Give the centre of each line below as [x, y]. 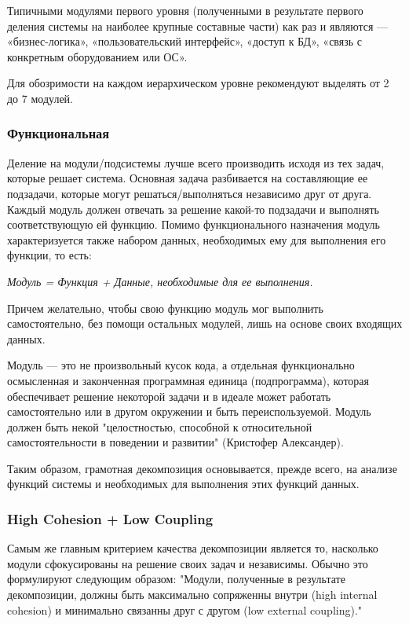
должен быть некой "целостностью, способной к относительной [160, 426]
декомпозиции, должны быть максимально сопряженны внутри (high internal [192, 595]
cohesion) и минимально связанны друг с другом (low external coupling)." [185, 609]
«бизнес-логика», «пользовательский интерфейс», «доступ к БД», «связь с [185, 41]
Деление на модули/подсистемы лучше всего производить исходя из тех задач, [196, 162]
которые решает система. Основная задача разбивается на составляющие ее [188, 178]
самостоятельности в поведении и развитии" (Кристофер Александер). [175, 442]
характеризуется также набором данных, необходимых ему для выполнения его [197, 239]
